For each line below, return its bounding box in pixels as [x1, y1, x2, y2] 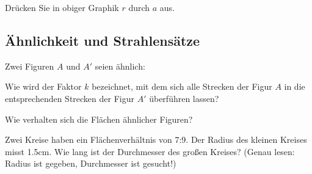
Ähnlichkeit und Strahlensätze [5, 31, 200, 49]
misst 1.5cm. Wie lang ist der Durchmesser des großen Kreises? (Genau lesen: [5, 145, 295, 158]
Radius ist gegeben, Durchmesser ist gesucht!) [5, 157, 176, 170]
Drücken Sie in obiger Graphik [5, 1, 119, 13]
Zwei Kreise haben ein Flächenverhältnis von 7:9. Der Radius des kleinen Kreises [5, 133, 307, 146]
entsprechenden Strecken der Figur [5, 92, 134, 104]
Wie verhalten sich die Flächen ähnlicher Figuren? [5, 112, 193, 125]
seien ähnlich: [95, 59, 145, 72]
